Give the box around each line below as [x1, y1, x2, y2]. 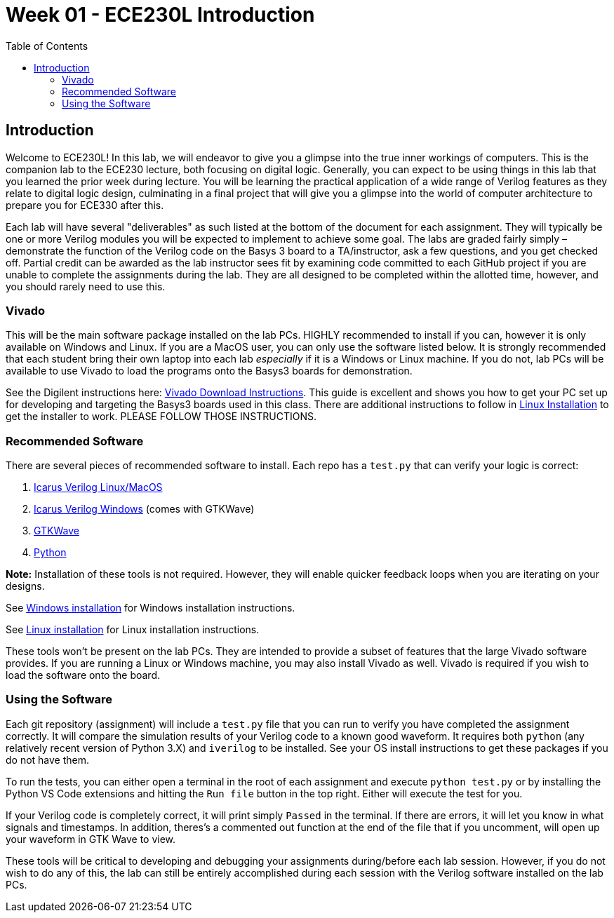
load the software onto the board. [6, 669, 160, 682]
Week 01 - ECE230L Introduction [6, 3, 315, 27]
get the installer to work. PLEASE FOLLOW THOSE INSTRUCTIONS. [6, 410, 317, 423]
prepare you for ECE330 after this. [6, 198, 164, 211]
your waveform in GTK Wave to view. [6, 832, 176, 845]
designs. [6, 580, 45, 593]
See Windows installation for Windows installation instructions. [6, 602, 295, 614]
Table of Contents [6, 39, 88, 52]
